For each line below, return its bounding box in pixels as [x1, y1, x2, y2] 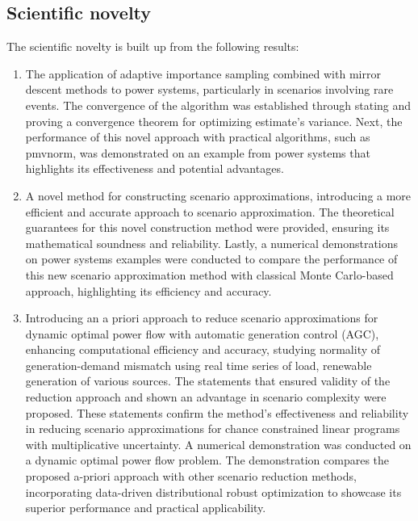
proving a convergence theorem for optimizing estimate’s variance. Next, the [25, 112, 403, 129]
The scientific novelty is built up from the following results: [6, 38, 299, 55]
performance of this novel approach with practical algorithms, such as [25, 128, 370, 145]
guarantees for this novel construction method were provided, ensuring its [25, 219, 390, 236]
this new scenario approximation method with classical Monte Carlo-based [25, 266, 394, 283]
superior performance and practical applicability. [25, 499, 266, 516]
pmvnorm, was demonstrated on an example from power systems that [25, 144, 370, 161]
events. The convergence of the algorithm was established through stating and [25, 96, 412, 113]
